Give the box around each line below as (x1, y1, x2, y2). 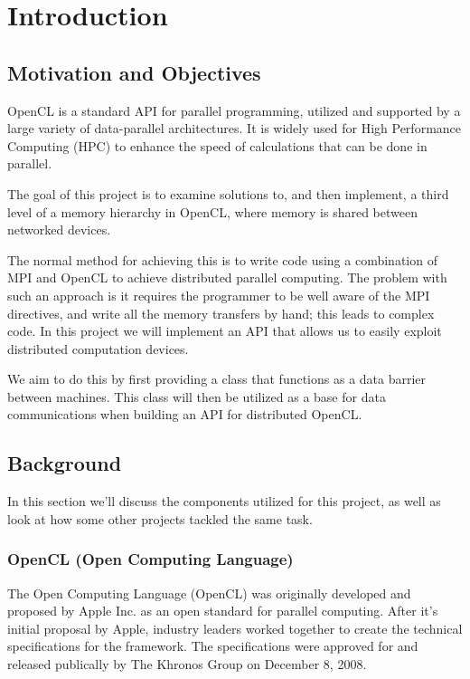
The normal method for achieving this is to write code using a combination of (7, 250, 437, 269)
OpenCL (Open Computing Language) (7, 548, 294, 570)
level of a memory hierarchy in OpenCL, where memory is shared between (7, 202, 418, 221)
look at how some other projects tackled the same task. (7, 509, 313, 528)
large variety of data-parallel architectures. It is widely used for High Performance (7, 119, 462, 138)
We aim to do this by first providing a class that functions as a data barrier (7, 369, 427, 388)
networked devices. (7, 220, 111, 239)
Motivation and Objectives (7, 58, 261, 86)
